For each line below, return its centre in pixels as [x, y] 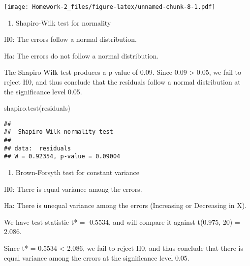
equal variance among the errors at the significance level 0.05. [97, 257]
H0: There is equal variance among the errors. [73, 189]
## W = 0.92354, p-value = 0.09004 [62, 157]
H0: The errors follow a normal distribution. [70, 39]
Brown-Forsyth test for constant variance [78, 172]
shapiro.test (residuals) [37, 108]
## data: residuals [38, 148]
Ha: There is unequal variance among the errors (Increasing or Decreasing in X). [125, 205]
